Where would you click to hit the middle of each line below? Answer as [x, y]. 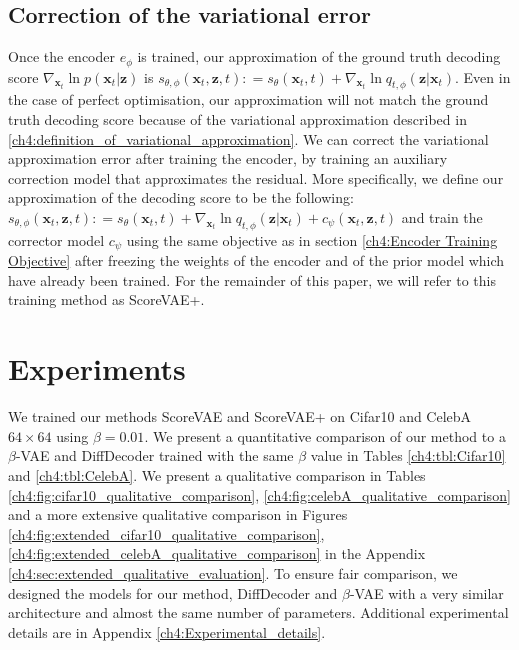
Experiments [97, 368]
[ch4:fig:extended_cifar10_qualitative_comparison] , [166, 533]
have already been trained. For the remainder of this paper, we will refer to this [252, 279]
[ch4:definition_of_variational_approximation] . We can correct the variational [248, 138]
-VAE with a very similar [426, 592]
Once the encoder [61, 56]
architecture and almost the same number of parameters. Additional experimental [258, 612]
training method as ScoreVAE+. [106, 299]
